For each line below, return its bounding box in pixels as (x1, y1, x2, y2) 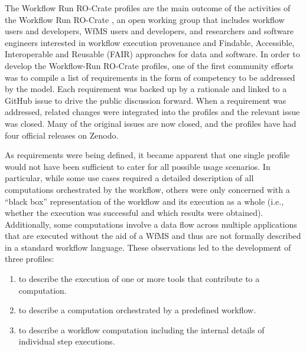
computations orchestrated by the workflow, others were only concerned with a (5, 183, 290, 195)
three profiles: (5, 252, 54, 265)
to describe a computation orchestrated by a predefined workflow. (18, 304, 256, 316)
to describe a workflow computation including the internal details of (18, 323, 265, 336)
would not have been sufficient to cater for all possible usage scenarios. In (5, 160, 271, 172)
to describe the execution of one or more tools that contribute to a (18, 273, 260, 285)
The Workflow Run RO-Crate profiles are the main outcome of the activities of (5, 2, 291, 14)
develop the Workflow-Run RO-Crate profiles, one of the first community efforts (5, 59, 294, 71)
